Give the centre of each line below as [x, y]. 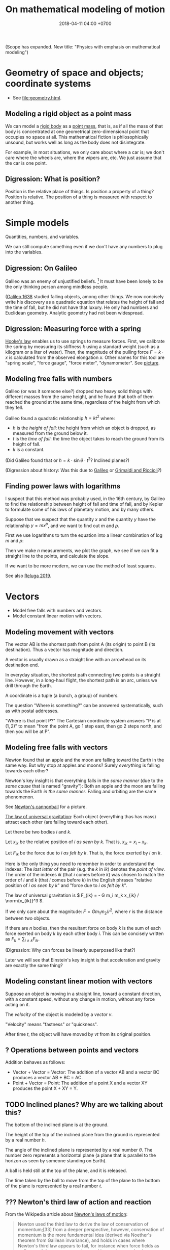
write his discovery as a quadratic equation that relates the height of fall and [85, 302]
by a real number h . [26, 1140]
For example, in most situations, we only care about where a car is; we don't [85, 152]
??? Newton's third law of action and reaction [78, 1202]
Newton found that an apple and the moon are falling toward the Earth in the [85, 760]
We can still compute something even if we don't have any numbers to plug [84, 247]
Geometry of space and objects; [75, 73]
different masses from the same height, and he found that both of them [79, 397]
